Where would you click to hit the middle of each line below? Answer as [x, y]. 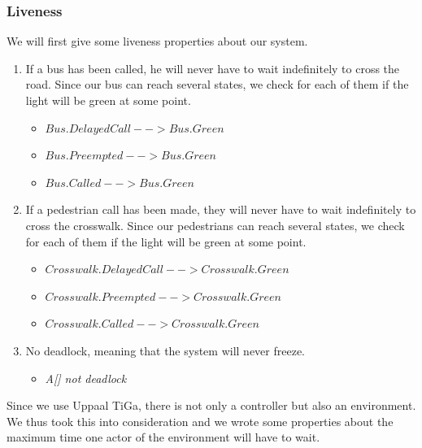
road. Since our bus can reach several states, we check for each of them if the [217, 84]
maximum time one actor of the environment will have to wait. [163, 437]
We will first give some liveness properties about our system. [157, 41]
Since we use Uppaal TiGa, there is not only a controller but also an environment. [211, 405]
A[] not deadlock [86, 378]
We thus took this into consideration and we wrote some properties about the [200, 421]
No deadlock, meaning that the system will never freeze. [165, 350]
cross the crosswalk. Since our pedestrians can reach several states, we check [215, 225]
